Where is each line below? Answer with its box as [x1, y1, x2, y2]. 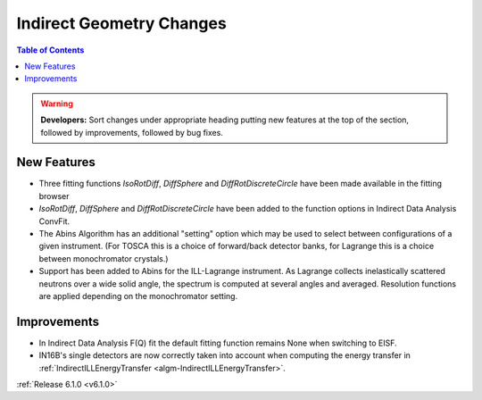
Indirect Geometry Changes [16, 13, 227, 33]
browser [38, 190, 71, 201]
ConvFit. [38, 215, 71, 227]
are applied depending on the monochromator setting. [38, 290, 238, 301]
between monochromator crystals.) [38, 253, 169, 263]
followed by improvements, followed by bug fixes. [40, 127, 223, 137]
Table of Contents [16, 45, 85, 55]
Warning [40, 98, 73, 109]
